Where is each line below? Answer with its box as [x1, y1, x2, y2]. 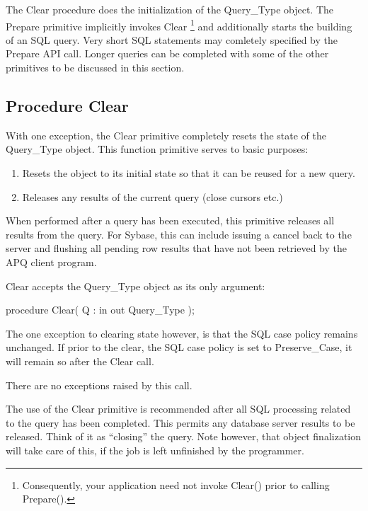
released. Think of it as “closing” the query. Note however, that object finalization [6, 429, 362, 444]
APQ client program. [6, 254, 97, 269]
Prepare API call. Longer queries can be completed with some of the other [6, 46, 329, 61]
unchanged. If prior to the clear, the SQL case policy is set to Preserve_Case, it [6, 340, 352, 355]
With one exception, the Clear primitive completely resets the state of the [6, 127, 326, 142]
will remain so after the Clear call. [6, 353, 154, 368]
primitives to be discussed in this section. [6, 60, 185, 75]
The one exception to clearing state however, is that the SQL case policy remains [6, 326, 358, 340]
